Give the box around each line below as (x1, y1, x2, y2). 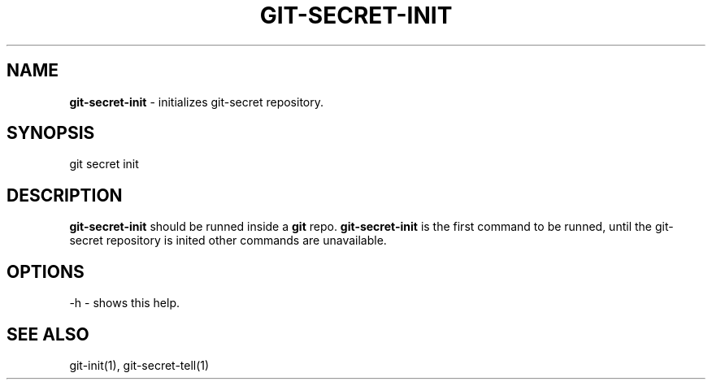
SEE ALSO (7, 323, 89, 345)
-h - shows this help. (69, 296, 180, 310)
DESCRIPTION (7, 184, 123, 206)
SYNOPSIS (7, 123, 95, 144)
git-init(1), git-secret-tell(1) (69, 358, 210, 372)
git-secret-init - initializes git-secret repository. (69, 94, 324, 109)
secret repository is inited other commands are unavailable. (69, 233, 387, 248)
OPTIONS (7, 261, 85, 282)
